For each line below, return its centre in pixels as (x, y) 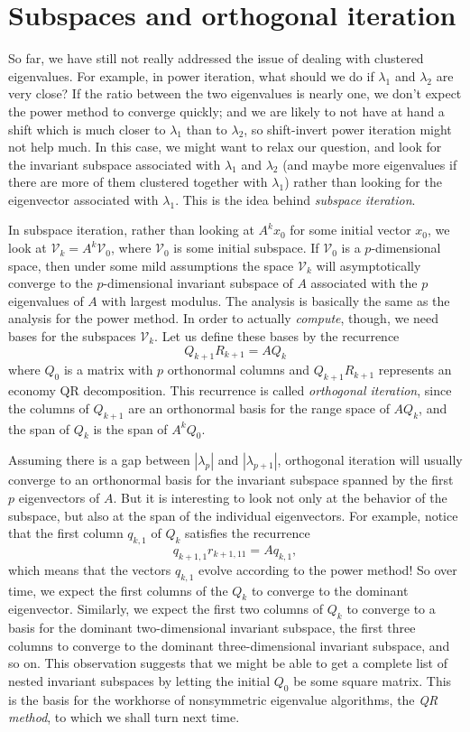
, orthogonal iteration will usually (370, 460)
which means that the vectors (90, 569)
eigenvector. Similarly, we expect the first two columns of (166, 609)
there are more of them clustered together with (138, 182)
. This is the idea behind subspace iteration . (295, 199)
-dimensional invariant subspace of (198, 283)
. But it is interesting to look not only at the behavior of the (280, 497)
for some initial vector (350, 230)
